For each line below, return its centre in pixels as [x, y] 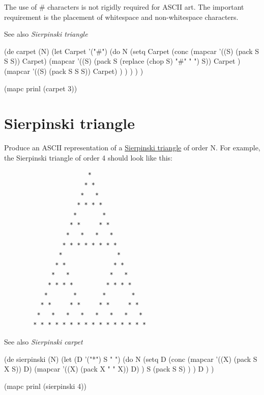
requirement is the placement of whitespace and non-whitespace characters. [121, 17]
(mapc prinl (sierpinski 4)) [46, 386]
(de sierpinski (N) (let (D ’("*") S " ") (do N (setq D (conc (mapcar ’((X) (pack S [131, 359]
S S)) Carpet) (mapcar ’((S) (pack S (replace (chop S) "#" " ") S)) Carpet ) [122, 61]
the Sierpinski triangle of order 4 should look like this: [88, 157]
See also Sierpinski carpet [43, 341]
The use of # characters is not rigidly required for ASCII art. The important [124, 7]
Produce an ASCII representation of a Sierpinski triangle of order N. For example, [132, 148]
